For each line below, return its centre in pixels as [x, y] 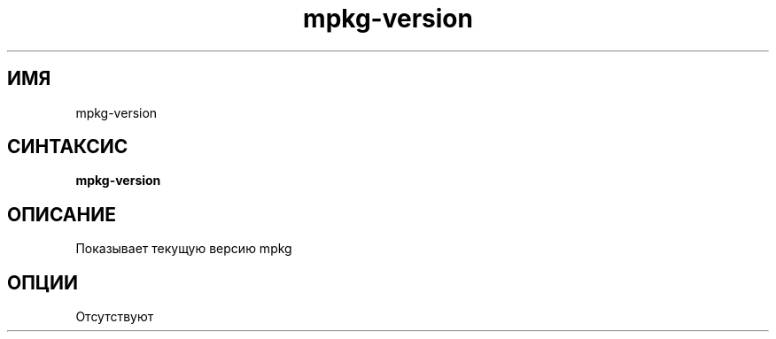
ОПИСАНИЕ [62, 214]
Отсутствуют [115, 317]
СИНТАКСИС [68, 147]
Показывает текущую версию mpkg [184, 249]
